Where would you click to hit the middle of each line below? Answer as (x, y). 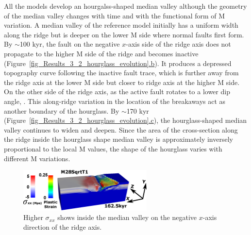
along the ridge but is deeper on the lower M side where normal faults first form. (124, 34)
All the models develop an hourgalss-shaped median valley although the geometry (125, 6)
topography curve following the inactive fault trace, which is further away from (121, 73)
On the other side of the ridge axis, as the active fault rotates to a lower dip (117, 92)
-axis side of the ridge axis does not (178, 44)
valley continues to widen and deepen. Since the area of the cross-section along (121, 129)
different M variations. (37, 158)
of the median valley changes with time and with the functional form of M (115, 15)
